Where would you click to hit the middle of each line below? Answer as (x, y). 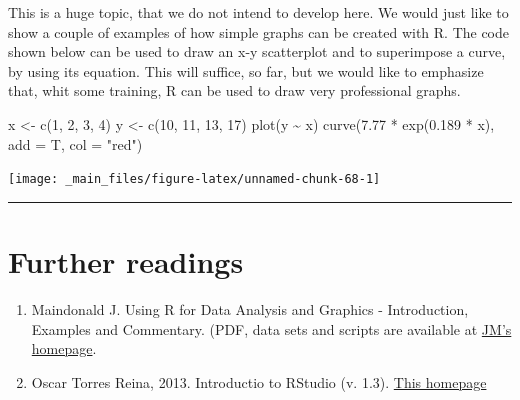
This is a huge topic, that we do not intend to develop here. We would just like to (258, 12)
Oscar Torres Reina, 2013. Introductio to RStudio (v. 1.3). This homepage (259, 381)
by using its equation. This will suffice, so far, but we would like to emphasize (246, 70)
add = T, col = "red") (75, 143)
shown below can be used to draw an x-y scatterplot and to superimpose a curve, (257, 51)
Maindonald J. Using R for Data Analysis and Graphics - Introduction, (250, 308)
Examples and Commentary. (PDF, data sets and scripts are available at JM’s (271, 328)
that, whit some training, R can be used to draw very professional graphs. (234, 90)
